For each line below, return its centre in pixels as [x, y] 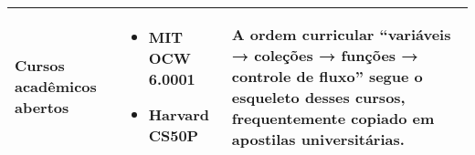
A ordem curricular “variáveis [341, 34]
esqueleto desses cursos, [318, 97]
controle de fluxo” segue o [327, 76]
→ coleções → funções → [325, 55]
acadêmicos [56, 86]
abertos [42, 107]
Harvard [179, 114]
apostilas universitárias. [318, 139]
